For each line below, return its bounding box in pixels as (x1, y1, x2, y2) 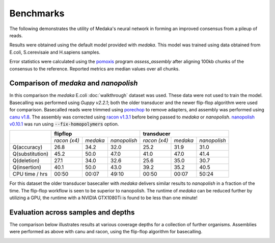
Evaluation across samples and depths (9, 208, 135, 216)
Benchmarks (9, 8, 65, 19)
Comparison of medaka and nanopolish (9, 79, 138, 88)
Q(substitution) (12, 151, 48, 158)
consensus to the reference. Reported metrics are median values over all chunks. (9, 65, 180, 71)
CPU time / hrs (12, 171, 48, 178)
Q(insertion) (12, 164, 42, 171)
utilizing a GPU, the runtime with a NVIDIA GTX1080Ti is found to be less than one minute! (9, 195, 198, 201)
